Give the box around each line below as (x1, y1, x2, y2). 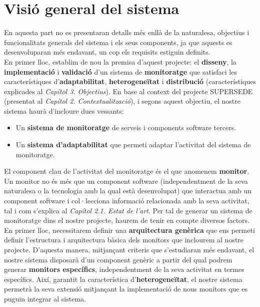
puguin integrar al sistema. (4, 293, 86, 303)
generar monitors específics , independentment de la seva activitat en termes (4, 264, 244, 274)
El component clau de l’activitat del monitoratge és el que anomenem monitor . (4, 166, 249, 176)
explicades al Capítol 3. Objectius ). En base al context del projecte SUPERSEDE (4, 86, 253, 96)
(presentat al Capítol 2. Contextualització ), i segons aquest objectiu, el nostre (4, 96, 240, 106)
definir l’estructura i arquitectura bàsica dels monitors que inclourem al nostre (4, 234, 244, 245)
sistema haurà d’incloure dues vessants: (4, 105, 124, 116)
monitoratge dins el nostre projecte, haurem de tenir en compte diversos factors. (4, 215, 250, 225)
